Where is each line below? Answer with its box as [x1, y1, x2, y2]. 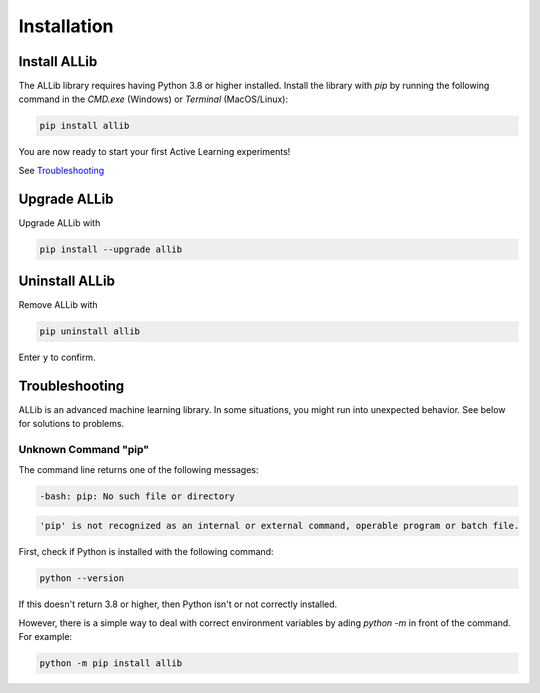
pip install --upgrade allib [39, 243, 183, 255]
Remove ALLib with [18, 299, 99, 311]
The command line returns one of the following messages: [18, 463, 259, 475]
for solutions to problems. [18, 418, 125, 430]
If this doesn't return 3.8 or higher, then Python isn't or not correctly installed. [18, 598, 338, 610]
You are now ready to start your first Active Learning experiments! [18, 146, 291, 158]
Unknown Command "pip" [18, 443, 150, 457]
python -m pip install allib [39, 657, 183, 669]
